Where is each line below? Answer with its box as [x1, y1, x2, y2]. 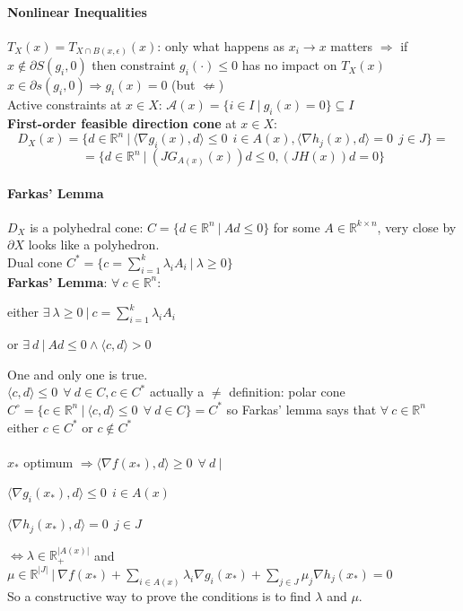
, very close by [377, 217, 457, 236]
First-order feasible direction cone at [7, 114, 237, 133]
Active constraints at [7, 95, 122, 114]
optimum [23, 452, 74, 471]
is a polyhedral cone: [30, 217, 144, 236]
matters [330, 36, 373, 55]
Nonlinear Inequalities [7, 2, 147, 21]
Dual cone [7, 252, 63, 271]
